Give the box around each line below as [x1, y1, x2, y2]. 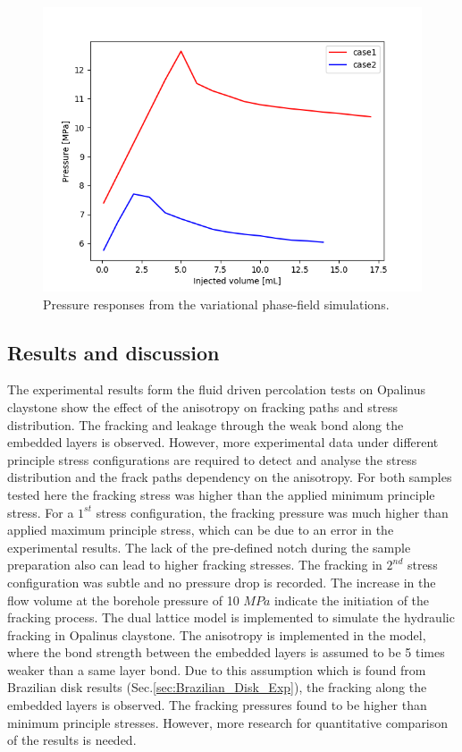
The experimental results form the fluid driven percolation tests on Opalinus [7, 380, 426, 399]
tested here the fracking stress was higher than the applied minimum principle [7, 485, 435, 503]
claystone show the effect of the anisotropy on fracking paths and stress [7, 397, 398, 416]
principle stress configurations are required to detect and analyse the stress [7, 450, 417, 469]
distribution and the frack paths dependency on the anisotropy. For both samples [7, 468, 452, 486]
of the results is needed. [7, 731, 137, 749]
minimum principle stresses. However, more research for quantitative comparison [7, 713, 449, 731]
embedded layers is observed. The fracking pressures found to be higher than [7, 696, 427, 714]
